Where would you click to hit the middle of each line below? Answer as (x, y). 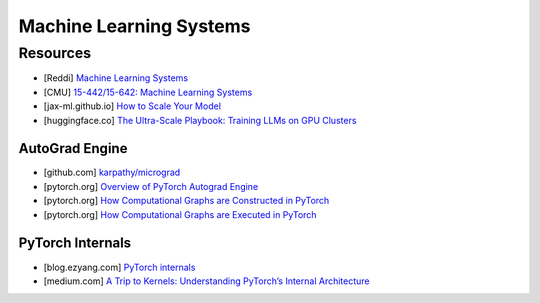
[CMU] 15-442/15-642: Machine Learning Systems (148, 92)
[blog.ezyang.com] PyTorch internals (119, 267)
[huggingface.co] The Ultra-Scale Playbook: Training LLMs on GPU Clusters (200, 120)
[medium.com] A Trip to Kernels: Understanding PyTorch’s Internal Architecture (206, 281)
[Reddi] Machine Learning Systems (116, 78)
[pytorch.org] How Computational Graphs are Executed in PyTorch (180, 214)
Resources (55, 53)
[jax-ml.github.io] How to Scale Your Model (132, 106)
